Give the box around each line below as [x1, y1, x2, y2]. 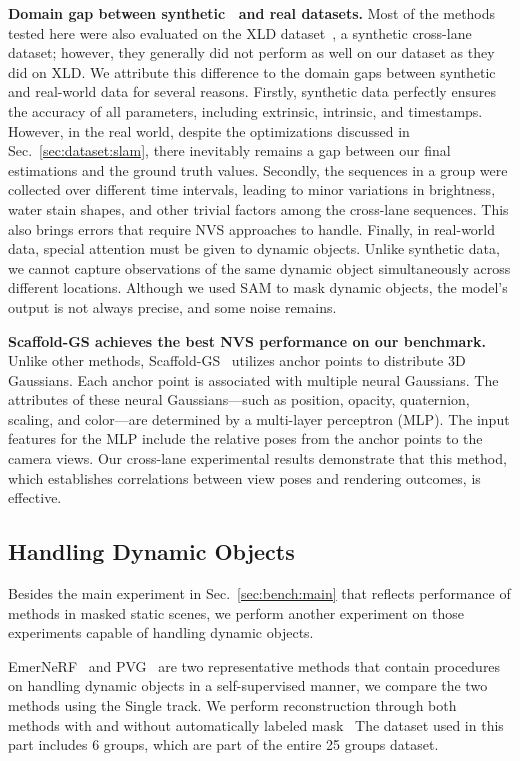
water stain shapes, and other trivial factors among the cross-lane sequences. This [8, 198, 509, 219]
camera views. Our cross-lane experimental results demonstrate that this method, [8, 448, 507, 469]
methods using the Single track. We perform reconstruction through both [8, 695, 457, 716]
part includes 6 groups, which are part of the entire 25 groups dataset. [8, 734, 439, 755]
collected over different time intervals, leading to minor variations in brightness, [8, 179, 496, 200]
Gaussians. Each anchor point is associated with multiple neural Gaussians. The [8, 369, 499, 390]
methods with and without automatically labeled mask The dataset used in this [8, 714, 504, 735]
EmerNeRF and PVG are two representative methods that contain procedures [8, 655, 501, 676]
